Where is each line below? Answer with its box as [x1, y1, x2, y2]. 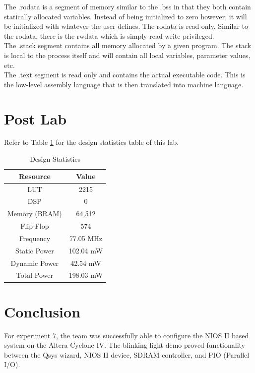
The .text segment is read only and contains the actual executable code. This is [4, 69, 246, 80]
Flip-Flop [20, 221, 49, 231]
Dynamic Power [10, 257, 59, 268]
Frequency [19, 233, 51, 243]
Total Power [16, 270, 53, 280]
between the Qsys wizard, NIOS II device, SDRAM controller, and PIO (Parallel [4, 349, 250, 360]
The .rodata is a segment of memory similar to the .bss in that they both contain [4, 1, 251, 11]
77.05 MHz [69, 233, 102, 243]
